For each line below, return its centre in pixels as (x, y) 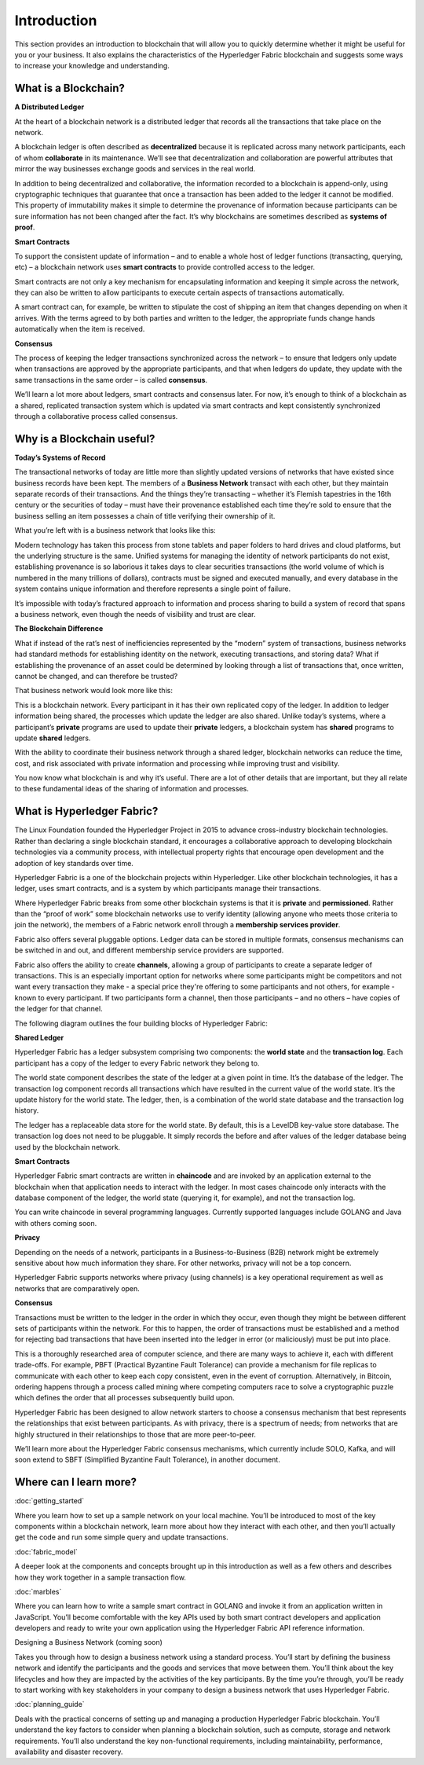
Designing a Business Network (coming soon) (88, 1642)
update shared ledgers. (53, 738)
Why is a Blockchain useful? (85, 439)
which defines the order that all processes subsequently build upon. (124, 1398)
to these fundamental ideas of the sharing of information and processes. (132, 789)
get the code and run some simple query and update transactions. (122, 1537)
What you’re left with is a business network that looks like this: (115, 530)
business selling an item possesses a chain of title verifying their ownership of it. (145, 516)
